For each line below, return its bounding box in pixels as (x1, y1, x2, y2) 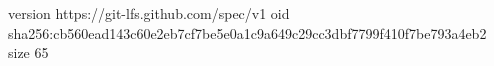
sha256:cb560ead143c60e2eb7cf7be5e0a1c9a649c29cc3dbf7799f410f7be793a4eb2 (8, 22, 487, 43)
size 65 (8, 42, 49, 63)
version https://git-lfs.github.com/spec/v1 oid (8, 3, 290, 23)
